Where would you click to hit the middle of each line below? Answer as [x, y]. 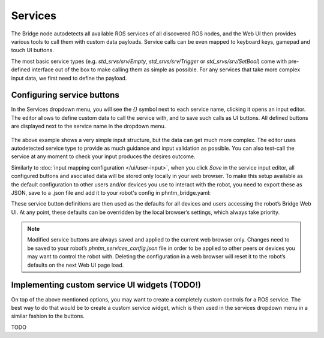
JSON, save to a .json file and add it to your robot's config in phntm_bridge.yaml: [111, 192]
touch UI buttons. [32, 50]
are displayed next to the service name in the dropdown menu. [88, 126]
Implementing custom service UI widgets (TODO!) [106, 285]
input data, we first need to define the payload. [69, 78]
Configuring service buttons [65, 95]
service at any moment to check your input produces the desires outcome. [103, 156]
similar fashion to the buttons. [48, 316]
